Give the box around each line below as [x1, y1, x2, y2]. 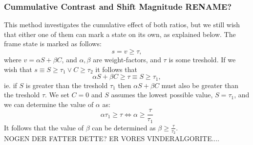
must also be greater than [161, 80, 238, 90]
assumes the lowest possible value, [111, 90, 213, 100]
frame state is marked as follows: [4, 38, 102, 49]
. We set [45, 90, 69, 100]
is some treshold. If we [169, 54, 236, 64]
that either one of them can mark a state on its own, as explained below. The [4, 29, 236, 39]
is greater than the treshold [25, 80, 108, 90]
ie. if [4, 80, 17, 90]
